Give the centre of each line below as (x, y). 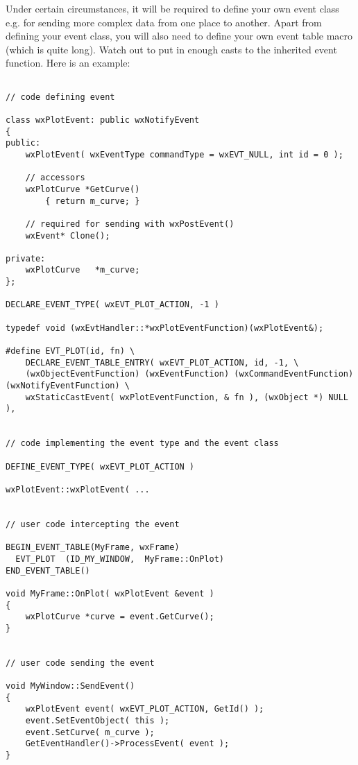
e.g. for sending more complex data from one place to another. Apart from (164, 22)
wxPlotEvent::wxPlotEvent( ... (78, 489)
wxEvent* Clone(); (68, 235)
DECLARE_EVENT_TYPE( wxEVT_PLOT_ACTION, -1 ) (112, 305)
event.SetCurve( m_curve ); (90, 732)
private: (26, 258)
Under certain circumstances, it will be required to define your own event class (172, 8)
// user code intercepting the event (93, 524)
